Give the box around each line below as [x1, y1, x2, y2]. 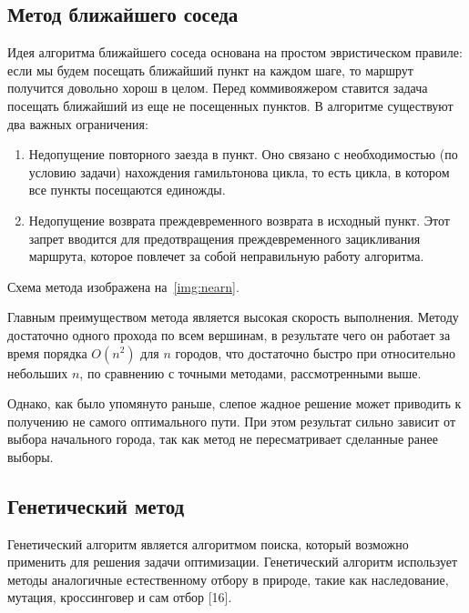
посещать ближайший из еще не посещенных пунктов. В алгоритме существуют [7, 95, 454, 115]
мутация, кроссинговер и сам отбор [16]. [7, 588, 232, 607]
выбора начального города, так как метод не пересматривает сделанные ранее [7, 429, 438, 448]
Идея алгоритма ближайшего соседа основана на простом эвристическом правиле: [7, 43, 463, 62]
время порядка [7, 343, 87, 362]
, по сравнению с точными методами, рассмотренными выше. [79, 363, 422, 382]
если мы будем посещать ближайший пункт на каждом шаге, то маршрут [7, 60, 413, 79]
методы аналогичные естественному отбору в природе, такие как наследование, [7, 569, 449, 588]
